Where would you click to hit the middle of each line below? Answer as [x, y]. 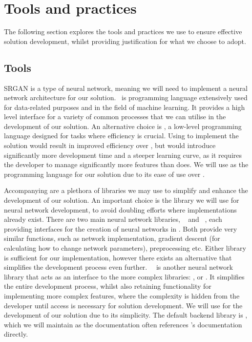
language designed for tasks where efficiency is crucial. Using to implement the [121, 136]
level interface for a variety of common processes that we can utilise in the [115, 117]
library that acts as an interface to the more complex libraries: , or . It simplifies [124, 276]
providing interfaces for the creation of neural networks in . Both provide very [121, 228]
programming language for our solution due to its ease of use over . [104, 174]
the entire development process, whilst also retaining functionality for [108, 286]
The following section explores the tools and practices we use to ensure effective [123, 32]
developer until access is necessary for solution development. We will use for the [123, 305]
